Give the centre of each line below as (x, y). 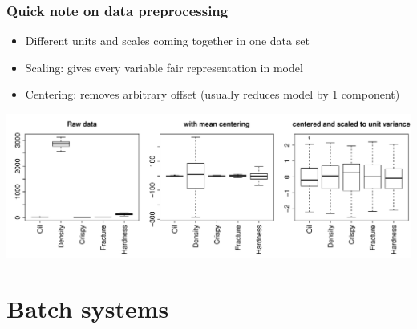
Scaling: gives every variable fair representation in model (164, 67)
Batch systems (88, 309)
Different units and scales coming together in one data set (167, 41)
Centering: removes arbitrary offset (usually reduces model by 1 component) (213, 94)
